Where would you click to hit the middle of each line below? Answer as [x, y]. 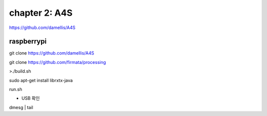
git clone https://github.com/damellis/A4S [52, 53]
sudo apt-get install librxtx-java [41, 80]
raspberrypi [28, 42]
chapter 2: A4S [41, 13]
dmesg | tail [21, 107]
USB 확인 [31, 98]
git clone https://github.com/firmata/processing [58, 62]
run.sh [16, 89]
